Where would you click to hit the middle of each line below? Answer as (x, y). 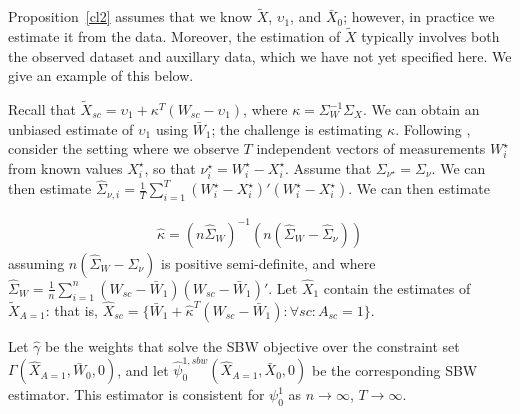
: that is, (71, 309)
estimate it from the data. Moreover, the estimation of (174, 36)
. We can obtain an (421, 109)
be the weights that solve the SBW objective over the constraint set (252, 345)
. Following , (433, 128)
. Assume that (328, 167)
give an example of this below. (101, 75)
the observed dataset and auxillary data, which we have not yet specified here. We (260, 55)
